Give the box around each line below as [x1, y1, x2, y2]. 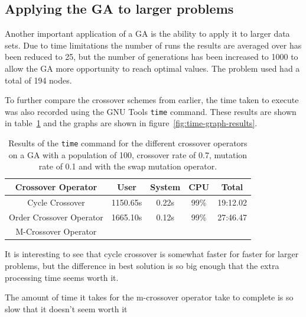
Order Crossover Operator [9, 210, 103, 223]
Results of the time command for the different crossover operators [8, 137, 248, 149]
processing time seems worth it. [5, 271, 119, 283]
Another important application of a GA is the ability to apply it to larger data [5, 27, 290, 40]
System [150, 180, 181, 193]
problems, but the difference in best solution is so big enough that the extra [5, 260, 279, 272]
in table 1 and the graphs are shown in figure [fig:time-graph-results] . [5, 117, 258, 129]
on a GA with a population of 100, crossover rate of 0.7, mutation [8, 148, 248, 161]
